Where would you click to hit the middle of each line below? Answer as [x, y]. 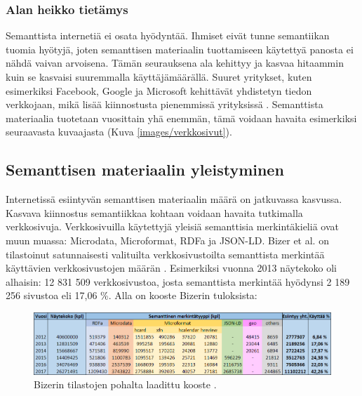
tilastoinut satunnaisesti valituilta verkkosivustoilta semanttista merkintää [165, 254]
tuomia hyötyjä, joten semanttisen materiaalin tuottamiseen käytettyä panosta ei [180, 49]
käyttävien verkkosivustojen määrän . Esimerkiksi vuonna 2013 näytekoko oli [171, 268]
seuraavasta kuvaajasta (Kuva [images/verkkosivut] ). [119, 132]
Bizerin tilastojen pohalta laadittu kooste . [125, 384]
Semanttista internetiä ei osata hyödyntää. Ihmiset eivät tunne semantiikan [168, 35]
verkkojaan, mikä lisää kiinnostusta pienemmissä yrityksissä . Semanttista [165, 104]
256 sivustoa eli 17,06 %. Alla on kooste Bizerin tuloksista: [132, 295]
